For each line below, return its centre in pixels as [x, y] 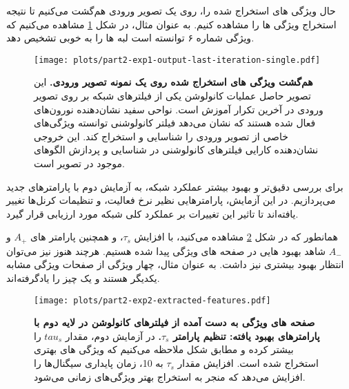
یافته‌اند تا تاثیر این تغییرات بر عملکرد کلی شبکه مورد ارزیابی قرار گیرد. [152, 213]
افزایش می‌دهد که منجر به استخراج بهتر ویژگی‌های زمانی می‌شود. [170, 376]
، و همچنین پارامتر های [77, 237]
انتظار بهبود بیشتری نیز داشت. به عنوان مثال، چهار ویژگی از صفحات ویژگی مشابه [175, 264]
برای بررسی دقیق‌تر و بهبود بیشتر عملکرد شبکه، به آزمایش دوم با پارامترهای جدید [175, 186]
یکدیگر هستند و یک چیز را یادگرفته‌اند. [83, 278]
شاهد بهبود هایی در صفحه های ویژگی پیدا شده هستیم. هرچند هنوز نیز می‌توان [166, 250]
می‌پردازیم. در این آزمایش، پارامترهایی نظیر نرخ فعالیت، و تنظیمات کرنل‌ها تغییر [171, 200]
